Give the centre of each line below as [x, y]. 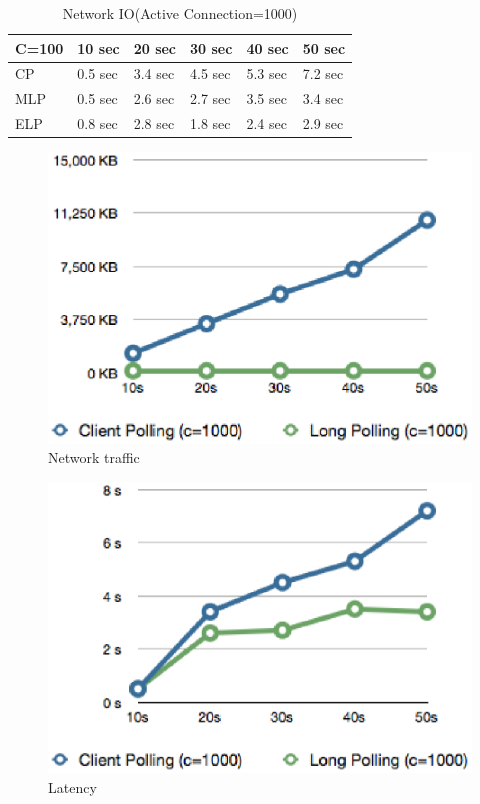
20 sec [155, 47]
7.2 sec [323, 73]
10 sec [98, 47]
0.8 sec [97, 123]
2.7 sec [210, 98]
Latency [72, 786]
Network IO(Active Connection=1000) [180, 13]
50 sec [324, 47]
